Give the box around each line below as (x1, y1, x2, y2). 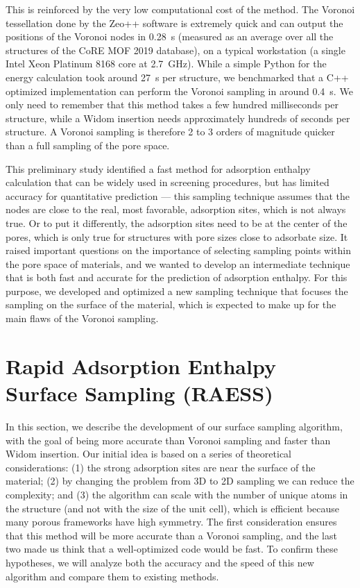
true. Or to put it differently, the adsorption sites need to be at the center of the (6, 215, 348, 230)
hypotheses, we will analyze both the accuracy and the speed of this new (6, 555, 314, 569)
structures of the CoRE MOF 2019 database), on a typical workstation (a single (6, 42, 345, 57)
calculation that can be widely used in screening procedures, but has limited (6, 175, 329, 190)
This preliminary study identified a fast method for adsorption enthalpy (6, 161, 311, 176)
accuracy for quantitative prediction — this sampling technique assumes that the (6, 188, 350, 203)
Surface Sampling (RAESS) (6, 379, 273, 408)
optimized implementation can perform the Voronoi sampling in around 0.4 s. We (6, 83, 353, 98)
